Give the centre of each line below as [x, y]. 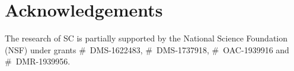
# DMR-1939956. [38, 61]
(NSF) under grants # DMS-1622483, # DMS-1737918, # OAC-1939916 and [147, 49]
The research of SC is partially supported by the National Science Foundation [146, 38]
